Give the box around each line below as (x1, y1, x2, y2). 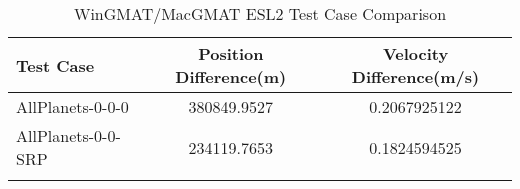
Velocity (382, 42, 449, 65)
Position (198, 42, 264, 65)
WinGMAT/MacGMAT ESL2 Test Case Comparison (73, 2, 447, 25)
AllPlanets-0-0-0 (16, 95, 129, 118)
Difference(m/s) (351, 65, 480, 88)
